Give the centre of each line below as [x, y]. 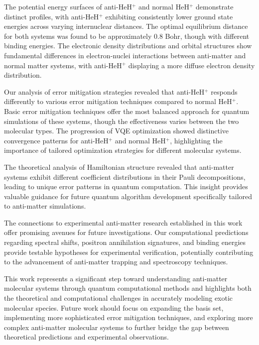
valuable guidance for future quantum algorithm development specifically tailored [128, 196]
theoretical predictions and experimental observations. [86, 337]
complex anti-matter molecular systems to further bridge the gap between [117, 327]
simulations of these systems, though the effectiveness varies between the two [122, 121]
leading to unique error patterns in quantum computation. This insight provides [126, 186]
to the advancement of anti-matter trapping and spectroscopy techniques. [116, 262]
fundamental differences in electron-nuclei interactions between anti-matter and [125, 55]
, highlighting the [196, 140]
